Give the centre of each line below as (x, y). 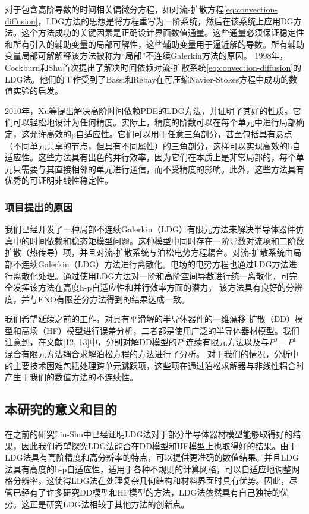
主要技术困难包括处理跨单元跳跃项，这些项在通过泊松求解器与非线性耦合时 (158, 365)
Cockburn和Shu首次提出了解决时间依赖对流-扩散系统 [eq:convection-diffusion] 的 (153, 67)
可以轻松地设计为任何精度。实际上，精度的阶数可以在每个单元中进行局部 (154, 122)
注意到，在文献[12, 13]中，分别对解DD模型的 (91, 342)
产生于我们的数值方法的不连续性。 (71, 377)
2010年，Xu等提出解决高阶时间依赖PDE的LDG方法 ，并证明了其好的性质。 (149, 110)
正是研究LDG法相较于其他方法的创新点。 (109, 504)
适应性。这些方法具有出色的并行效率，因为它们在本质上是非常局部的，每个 (150, 157)
